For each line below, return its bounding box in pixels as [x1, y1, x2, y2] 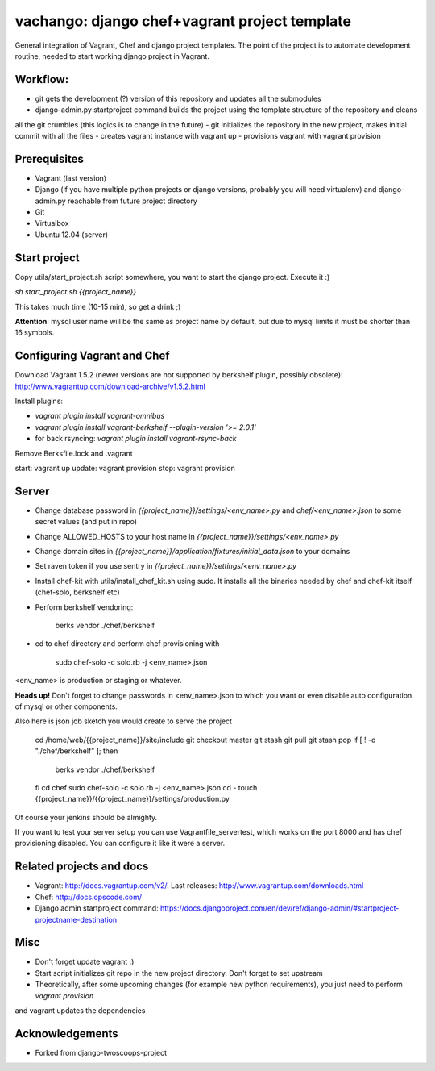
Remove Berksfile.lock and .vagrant [14, 448, 133, 458]
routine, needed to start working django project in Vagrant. [14, 51, 209, 60]
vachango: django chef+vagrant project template [14, 12, 352, 30]
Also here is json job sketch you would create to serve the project [14, 716, 233, 726]
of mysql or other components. [14, 702, 118, 711]
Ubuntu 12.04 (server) [35, 230, 109, 240]
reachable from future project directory [67, 196, 197, 206]
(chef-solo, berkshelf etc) [35, 587, 120, 597]
